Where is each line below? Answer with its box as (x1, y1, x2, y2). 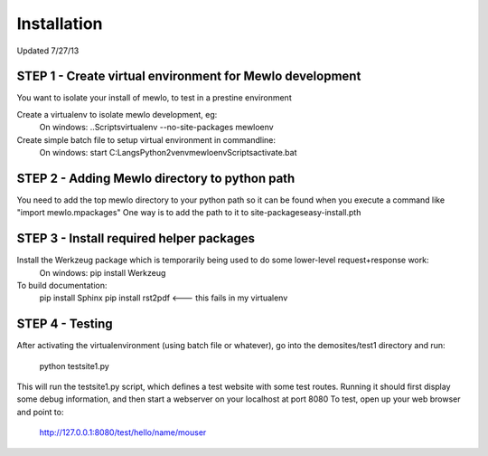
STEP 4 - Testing (16, 317, 113, 332)
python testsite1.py (39, 360, 110, 371)
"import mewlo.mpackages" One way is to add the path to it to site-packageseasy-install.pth (16, 207, 361, 218)
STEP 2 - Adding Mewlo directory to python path (16, 170, 296, 185)
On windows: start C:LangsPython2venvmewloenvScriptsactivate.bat (39, 147, 297, 158)
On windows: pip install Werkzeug (39, 267, 166, 278)
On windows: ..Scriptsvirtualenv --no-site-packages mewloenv (39, 122, 275, 133)
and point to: (16, 406, 64, 417)
